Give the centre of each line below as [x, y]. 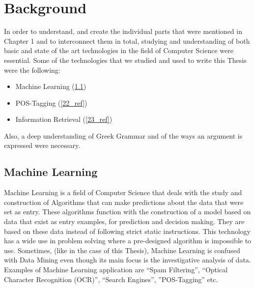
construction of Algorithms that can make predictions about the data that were [124, 202]
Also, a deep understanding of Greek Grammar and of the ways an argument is [123, 135]
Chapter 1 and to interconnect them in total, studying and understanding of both [127, 41]
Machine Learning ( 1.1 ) [51, 86]
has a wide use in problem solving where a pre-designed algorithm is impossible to [128, 241]
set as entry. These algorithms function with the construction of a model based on [127, 212]
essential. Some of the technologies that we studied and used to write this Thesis [125, 60]
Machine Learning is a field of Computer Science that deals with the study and [123, 192]
